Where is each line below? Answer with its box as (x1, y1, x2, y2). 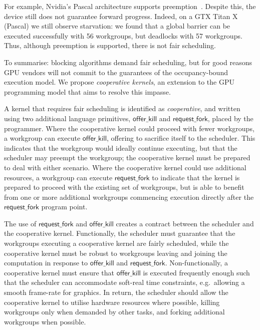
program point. (41, 201, 88, 212)
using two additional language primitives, (4, 113, 131, 123)
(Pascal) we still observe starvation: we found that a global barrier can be (4, 21, 230, 31)
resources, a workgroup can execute (4, 172, 113, 182)
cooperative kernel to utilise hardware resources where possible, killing (4, 296, 220, 307)
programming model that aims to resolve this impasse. (4, 86, 171, 97)
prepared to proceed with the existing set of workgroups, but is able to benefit (4, 182, 244, 192)
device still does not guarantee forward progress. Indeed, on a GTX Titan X (4, 11, 238, 21)
